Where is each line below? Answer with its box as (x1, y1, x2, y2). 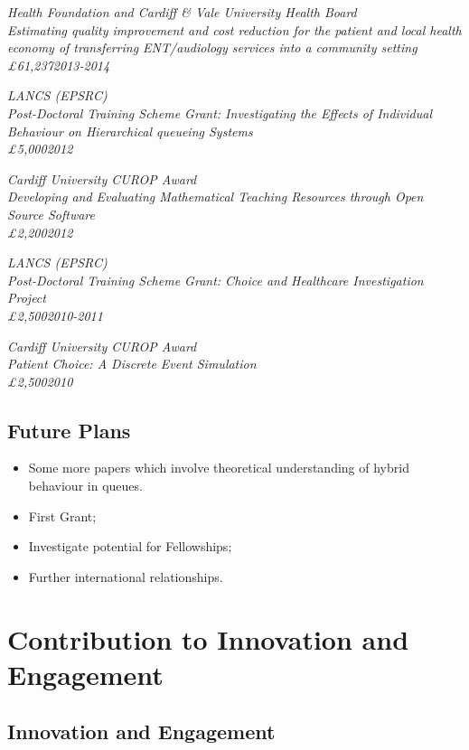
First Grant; (28, 506, 97, 525)
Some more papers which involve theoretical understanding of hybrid (28, 458, 409, 477)
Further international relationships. (28, 567, 223, 586)
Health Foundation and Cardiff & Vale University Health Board (7, 3, 357, 21)
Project (7, 288, 46, 307)
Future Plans (7, 416, 131, 444)
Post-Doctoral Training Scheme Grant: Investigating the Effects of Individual (7, 103, 433, 122)
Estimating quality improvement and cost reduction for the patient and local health (7, 20, 462, 39)
